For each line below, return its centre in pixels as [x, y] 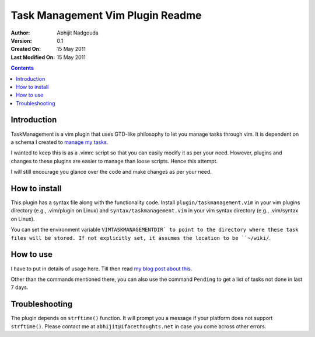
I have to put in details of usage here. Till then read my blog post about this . [101, 269]
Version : [21, 40]
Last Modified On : [33, 57]
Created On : [26, 49]
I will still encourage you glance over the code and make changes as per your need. [111, 172]
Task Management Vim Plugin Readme [106, 15]
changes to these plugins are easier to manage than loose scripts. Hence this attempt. [114, 161]
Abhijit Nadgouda [78, 33]
